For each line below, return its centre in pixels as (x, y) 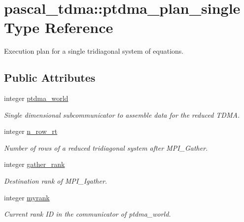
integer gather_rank (35, 164)
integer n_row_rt (31, 131)
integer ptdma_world (36, 98)
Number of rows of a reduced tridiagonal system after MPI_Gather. (106, 147)
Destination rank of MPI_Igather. (56, 181)
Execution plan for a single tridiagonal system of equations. (94, 51)
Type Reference (59, 27)
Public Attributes (50, 78)
